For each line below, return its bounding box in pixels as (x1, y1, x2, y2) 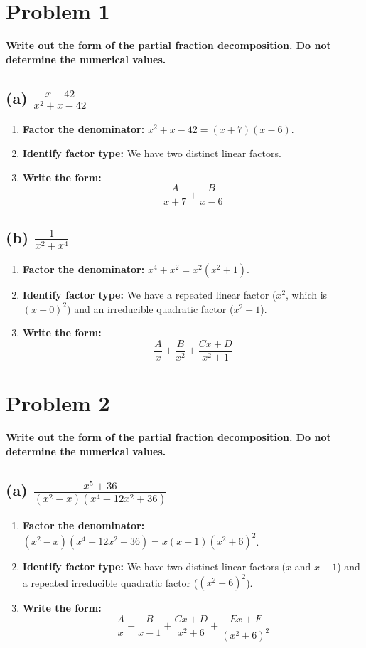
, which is (286, 287, 328, 302)
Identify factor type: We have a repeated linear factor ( (22, 287, 276, 302)
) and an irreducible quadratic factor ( (67, 301, 234, 316)
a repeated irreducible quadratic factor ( (22, 575, 198, 590)
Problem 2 (6, 388, 110, 418)
